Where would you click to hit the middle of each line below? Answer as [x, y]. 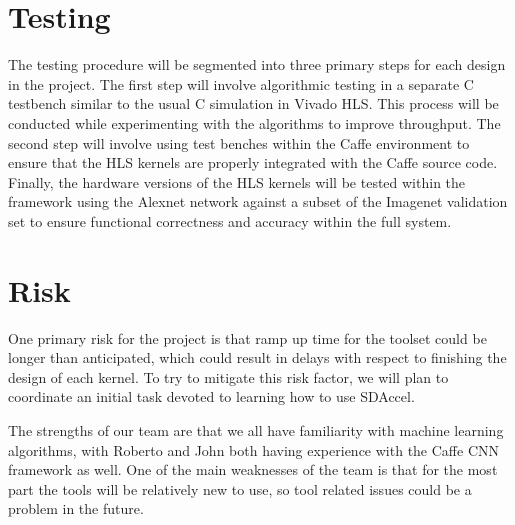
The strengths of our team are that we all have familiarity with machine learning [256, 429]
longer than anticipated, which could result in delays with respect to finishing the [257, 357]
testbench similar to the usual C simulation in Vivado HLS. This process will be [253, 103]
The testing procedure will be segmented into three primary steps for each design [257, 64]
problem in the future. [76, 508]
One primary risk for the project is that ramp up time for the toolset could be [247, 337]
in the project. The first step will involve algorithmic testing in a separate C [241, 83]
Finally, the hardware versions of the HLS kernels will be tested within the [237, 181]
